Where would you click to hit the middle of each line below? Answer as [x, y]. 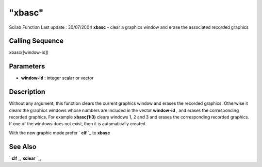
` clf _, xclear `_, [25, 158]
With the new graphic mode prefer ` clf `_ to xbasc [59, 133]
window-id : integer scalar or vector [57, 78]
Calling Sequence [36, 41]
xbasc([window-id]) [29, 52]
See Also [23, 146]
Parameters [27, 66]
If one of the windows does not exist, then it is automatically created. [78, 124]
